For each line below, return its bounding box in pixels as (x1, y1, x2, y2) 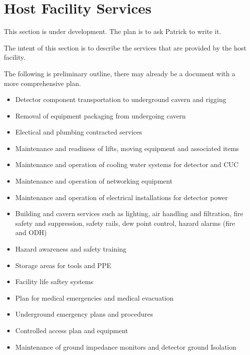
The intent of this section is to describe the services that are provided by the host (4, 42, 247, 52)
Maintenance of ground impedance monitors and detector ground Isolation (15, 341, 236, 352)
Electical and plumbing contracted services (15, 127, 142, 137)
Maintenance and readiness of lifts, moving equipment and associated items (15, 143, 239, 153)
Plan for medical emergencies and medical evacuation (15, 292, 174, 303)
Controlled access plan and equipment (15, 325, 128, 335)
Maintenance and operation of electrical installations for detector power (15, 192, 228, 202)
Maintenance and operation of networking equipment (15, 176, 172, 186)
